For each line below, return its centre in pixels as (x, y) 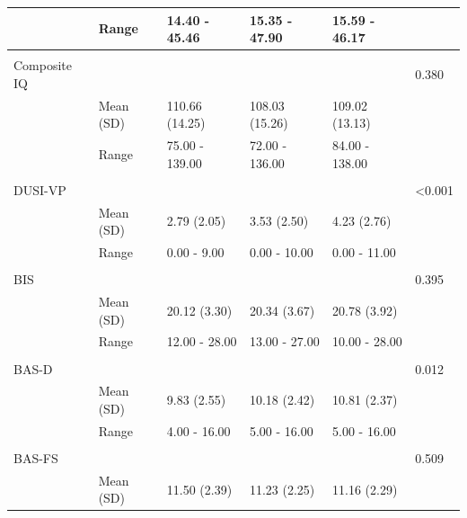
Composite (43, 65)
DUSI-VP (40, 189)
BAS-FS (36, 457)
